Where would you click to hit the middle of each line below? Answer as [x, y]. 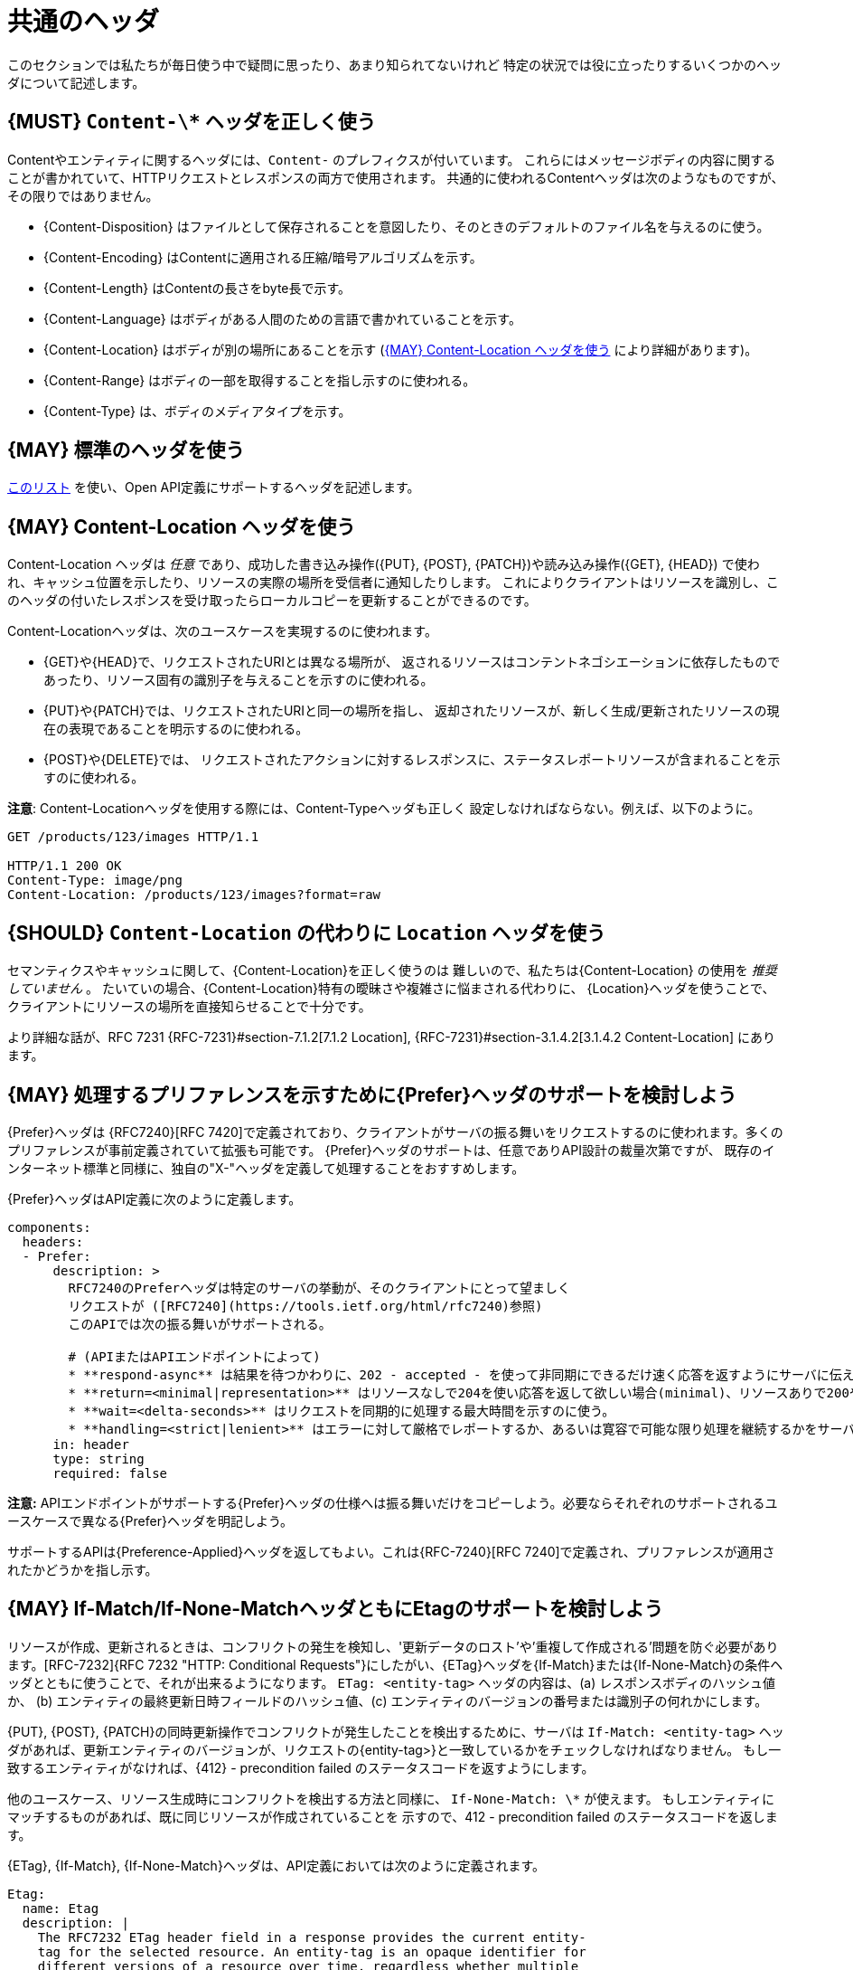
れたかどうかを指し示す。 [83, 1569]
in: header [91, 1444]
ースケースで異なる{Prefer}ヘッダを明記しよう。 [150, 1520]
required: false [110, 1473]
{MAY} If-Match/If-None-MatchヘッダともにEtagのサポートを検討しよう [335, 1609]
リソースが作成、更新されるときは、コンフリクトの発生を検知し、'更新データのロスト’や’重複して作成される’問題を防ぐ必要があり [393, 1646]
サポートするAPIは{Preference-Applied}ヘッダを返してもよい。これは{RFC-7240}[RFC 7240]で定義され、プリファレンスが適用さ [391, 1551]
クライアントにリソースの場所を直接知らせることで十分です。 [189, 1007]
